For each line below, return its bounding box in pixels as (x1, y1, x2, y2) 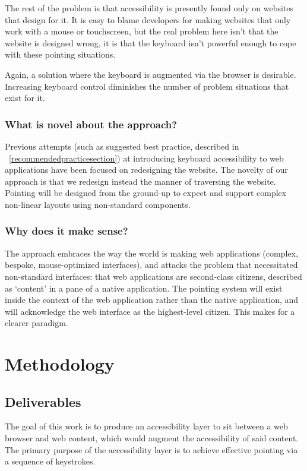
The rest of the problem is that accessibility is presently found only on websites (5, 2, 294, 14)
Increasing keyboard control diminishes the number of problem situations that (5, 80, 289, 92)
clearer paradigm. (5, 317, 68, 329)
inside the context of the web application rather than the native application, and (5, 293, 299, 306)
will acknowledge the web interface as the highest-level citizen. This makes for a (5, 305, 295, 317)
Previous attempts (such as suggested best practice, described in (5, 140, 239, 152)
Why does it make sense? (5, 223, 128, 238)
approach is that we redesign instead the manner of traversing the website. (5, 175, 276, 187)
